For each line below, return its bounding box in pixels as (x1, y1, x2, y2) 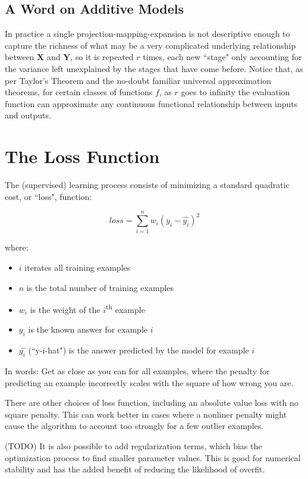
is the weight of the (30, 303, 100, 315)
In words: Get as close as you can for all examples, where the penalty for (5, 365, 270, 377)
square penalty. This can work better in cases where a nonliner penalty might (5, 408, 287, 420)
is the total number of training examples (26, 281, 174, 293)
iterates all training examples (24, 261, 131, 273)
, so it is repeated (70, 51, 134, 63)
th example (106, 302, 145, 315)
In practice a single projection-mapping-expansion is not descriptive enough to (5, 27, 290, 40)
